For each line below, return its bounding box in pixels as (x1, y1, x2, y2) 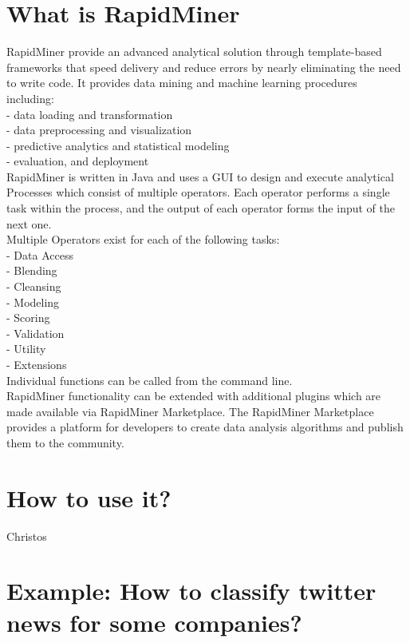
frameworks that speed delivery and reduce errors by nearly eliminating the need (6, 58, 401, 75)
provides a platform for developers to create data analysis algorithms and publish (6, 419, 404, 435)
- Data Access (6, 246, 73, 263)
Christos (6, 527, 47, 544)
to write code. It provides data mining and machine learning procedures (6, 74, 357, 91)
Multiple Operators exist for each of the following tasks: (6, 231, 280, 248)
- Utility (6, 340, 46, 357)
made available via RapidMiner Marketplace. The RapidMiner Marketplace (6, 403, 374, 419)
